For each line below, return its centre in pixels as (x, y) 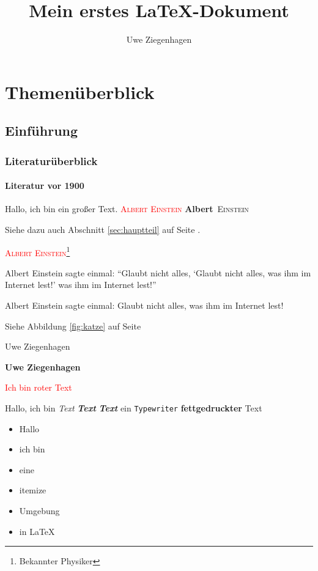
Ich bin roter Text (39, 387)
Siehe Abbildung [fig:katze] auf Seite (73, 326)
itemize (33, 490)
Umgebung (39, 510)
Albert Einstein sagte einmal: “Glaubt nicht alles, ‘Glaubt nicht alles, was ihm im (158, 272)
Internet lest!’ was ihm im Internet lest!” (81, 285)
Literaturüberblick (51, 160)
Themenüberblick (80, 91)
